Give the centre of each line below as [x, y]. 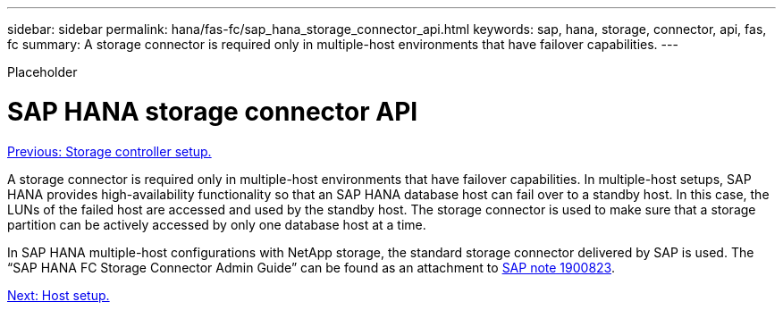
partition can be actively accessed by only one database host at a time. [217, 224]
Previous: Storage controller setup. [109, 151]
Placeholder [42, 72]
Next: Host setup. [59, 295]
